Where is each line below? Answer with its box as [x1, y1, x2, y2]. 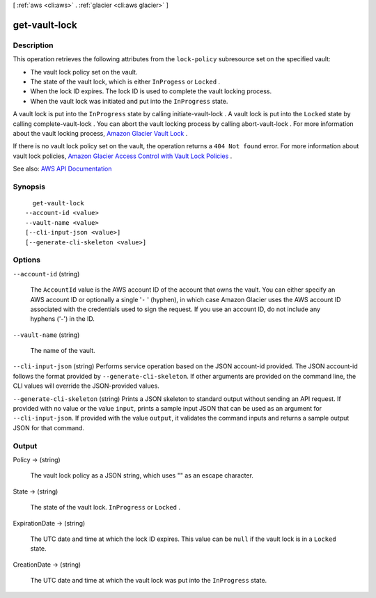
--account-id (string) [13, 269, 80, 278]
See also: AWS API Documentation [13, 164, 112, 173]
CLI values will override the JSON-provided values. [13, 381, 159, 390]
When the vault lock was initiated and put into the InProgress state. [30, 97, 228, 105]
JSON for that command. [13, 423, 85, 432]
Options [13, 255, 41, 265]
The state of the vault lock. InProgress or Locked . [30, 503, 181, 512]
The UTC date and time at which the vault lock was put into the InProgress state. [30, 576, 267, 585]
